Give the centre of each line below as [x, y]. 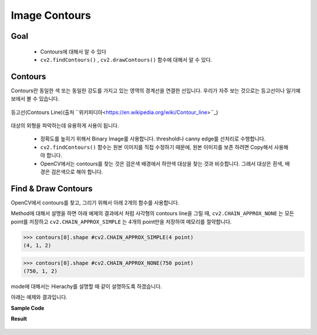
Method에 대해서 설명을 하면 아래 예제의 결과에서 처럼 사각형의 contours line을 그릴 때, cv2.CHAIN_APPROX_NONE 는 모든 [153, 213]
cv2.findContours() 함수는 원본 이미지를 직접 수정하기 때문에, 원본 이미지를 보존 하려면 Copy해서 [156, 147]
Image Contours [51, 15]
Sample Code [28, 308]
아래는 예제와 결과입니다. [39, 297]
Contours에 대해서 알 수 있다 [73, 51]
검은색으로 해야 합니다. [77, 172]
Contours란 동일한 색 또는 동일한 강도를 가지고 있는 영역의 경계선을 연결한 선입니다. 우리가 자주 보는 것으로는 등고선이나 [148, 91]
